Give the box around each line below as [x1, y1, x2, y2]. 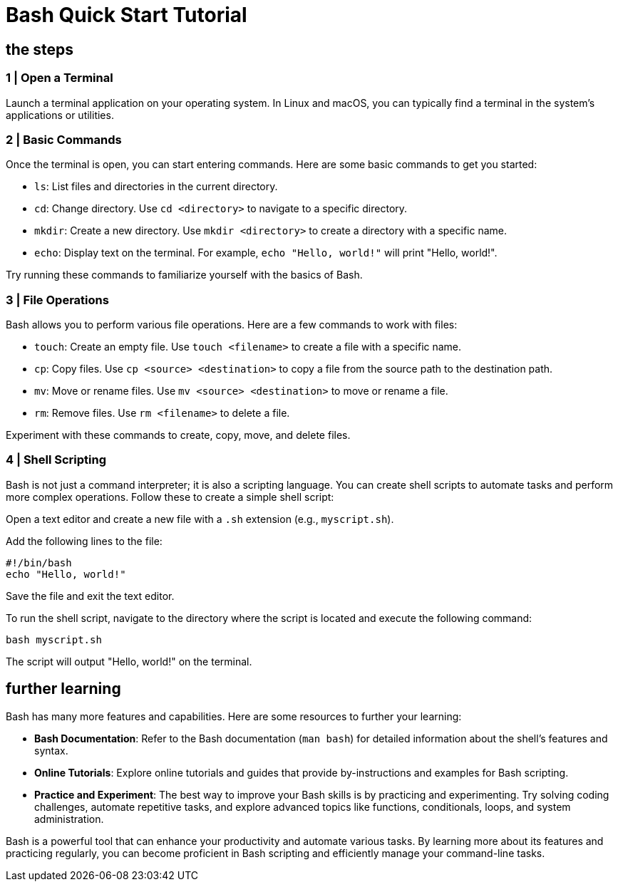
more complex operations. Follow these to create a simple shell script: [6, 490, 334, 503]
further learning [6, 680, 121, 698]
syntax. [34, 744, 68, 757]
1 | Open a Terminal [6, 71, 113, 85]
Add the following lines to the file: [6, 534, 163, 547]
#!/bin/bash [6, 556, 72, 569]
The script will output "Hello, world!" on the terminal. [6, 655, 252, 668]
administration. [34, 812, 104, 825]
